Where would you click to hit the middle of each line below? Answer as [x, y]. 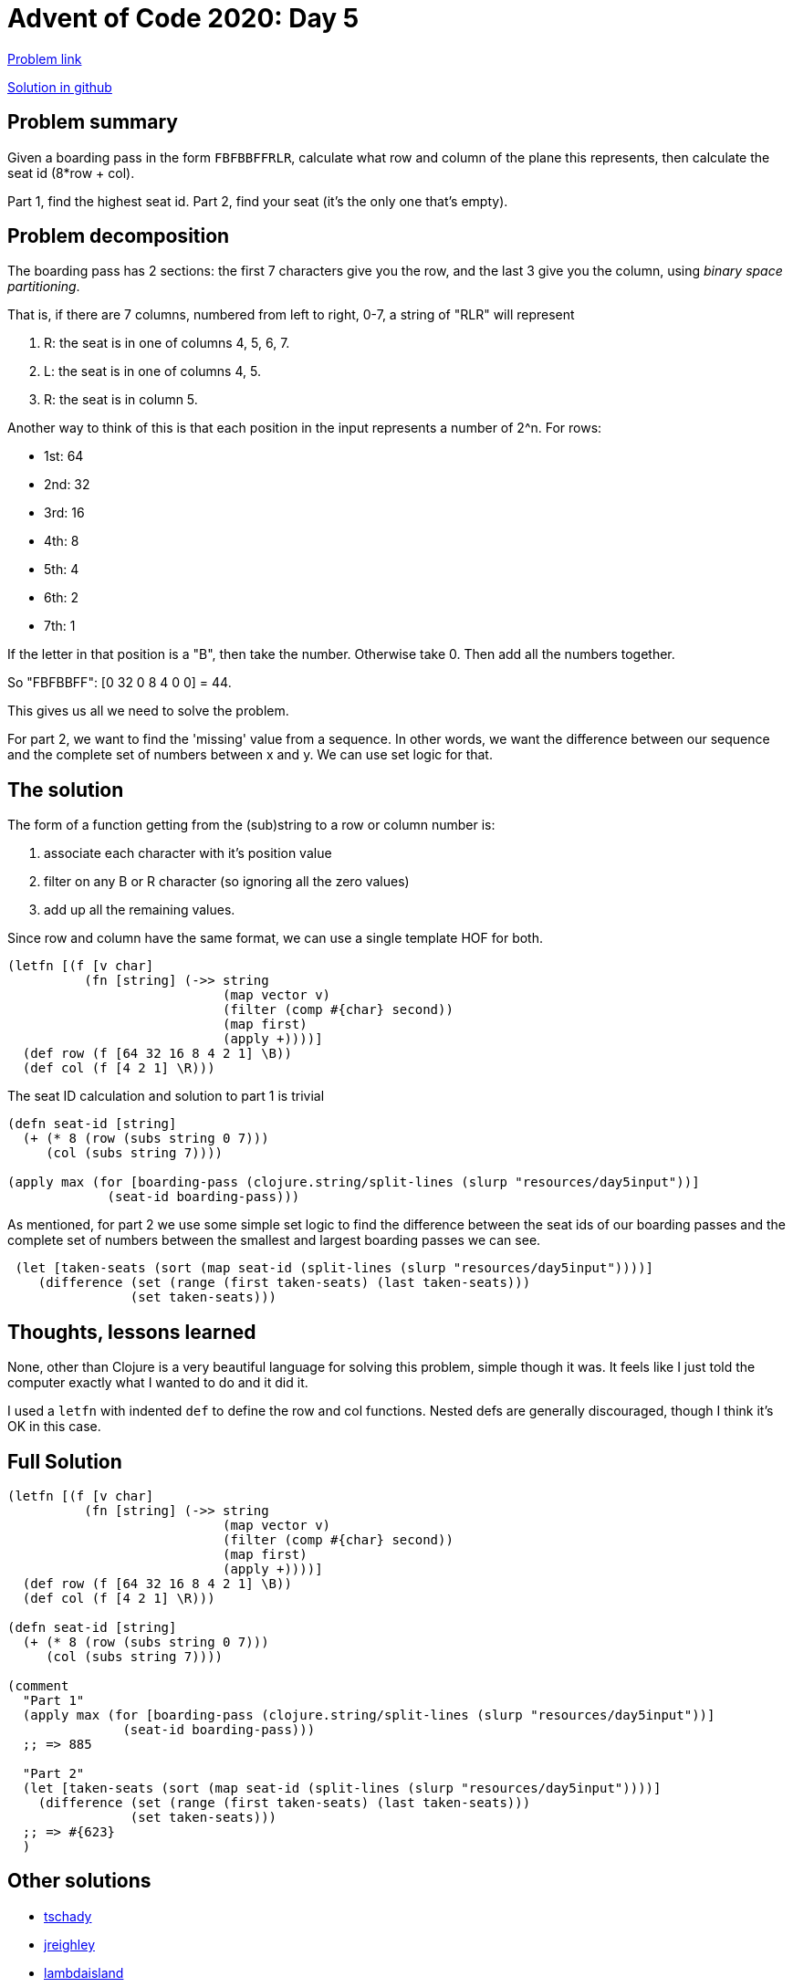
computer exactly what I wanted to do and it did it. [158, 1383]
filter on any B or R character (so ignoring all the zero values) [227, 882]
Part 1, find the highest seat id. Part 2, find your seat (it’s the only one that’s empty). [258, 201]
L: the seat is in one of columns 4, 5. [152, 371]
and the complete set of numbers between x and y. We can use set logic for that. [250, 755]
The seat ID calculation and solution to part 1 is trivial [166, 1096]
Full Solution [65, 1461]
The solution [66, 790]
